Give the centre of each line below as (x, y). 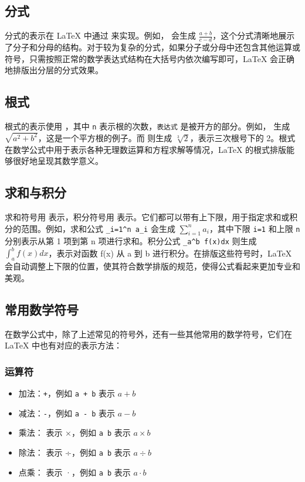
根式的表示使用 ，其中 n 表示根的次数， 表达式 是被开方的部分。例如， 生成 (148, 126)
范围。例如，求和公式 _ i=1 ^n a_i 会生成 (98, 228)
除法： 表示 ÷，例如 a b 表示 (74, 452)
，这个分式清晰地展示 (254, 35)
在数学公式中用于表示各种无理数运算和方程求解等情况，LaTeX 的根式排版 (146, 149)
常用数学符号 (42, 309)
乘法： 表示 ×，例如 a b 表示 (74, 433)
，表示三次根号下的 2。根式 (243, 137)
